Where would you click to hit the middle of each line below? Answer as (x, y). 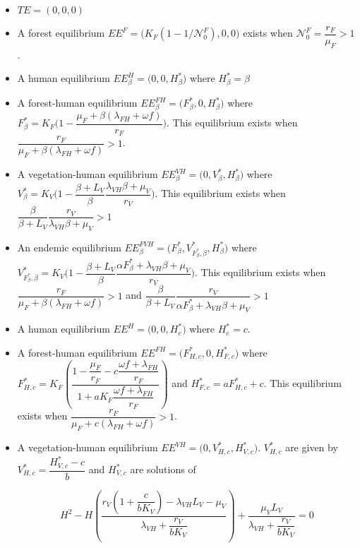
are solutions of (163, 469)
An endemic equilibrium (69, 247)
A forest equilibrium (61, 33)
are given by (312, 447)
